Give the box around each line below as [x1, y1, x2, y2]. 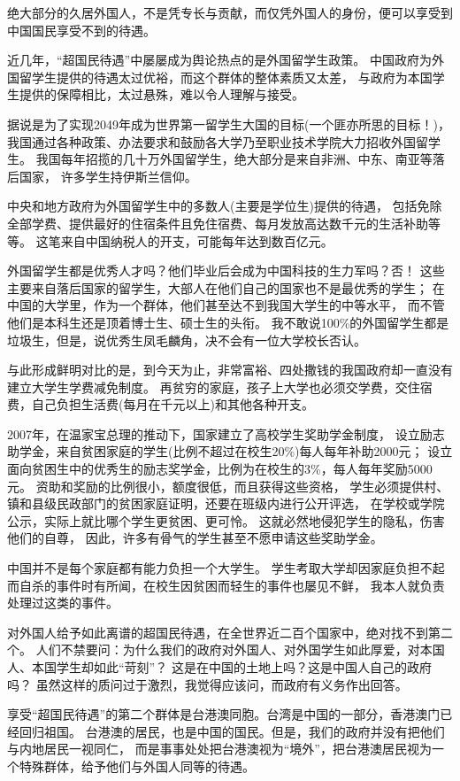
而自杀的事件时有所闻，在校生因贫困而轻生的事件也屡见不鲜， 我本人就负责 [7, 576, 445, 594]
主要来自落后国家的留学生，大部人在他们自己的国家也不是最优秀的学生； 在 [7, 278, 445, 297]
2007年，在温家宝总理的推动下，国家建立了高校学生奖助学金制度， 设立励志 [7, 424, 445, 443]
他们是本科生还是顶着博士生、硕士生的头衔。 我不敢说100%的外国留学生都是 [7, 313, 449, 331]
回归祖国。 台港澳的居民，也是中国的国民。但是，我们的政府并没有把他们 [19, 722, 445, 740]
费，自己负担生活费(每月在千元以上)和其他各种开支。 [7, 395, 314, 414]
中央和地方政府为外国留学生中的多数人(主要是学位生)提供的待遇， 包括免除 [7, 197, 442, 215]
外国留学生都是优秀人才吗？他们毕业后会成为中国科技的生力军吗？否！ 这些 [7, 261, 445, 280]
